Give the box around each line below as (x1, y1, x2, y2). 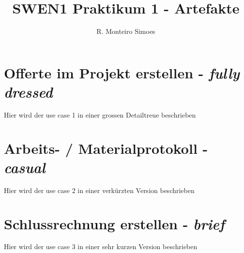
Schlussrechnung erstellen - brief (4, 213, 225, 234)
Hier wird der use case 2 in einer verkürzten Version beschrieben (4, 185, 195, 195)
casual (4, 157, 46, 177)
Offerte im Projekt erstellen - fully (4, 62, 240, 83)
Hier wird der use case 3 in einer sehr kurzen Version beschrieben (4, 241, 198, 252)
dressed (4, 81, 53, 102)
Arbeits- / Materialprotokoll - (4, 138, 208, 158)
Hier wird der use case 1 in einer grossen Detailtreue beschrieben (4, 109, 196, 119)
